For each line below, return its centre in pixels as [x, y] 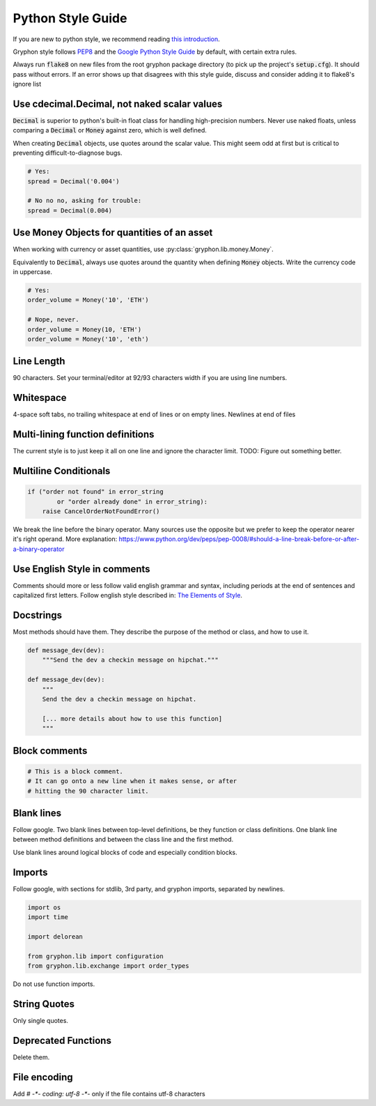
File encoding [43, 1077]
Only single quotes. [41, 1020]
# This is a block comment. [75, 771]
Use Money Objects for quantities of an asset [113, 233]
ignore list [27, 84]
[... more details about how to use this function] [132, 719]
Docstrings [38, 615]
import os [44, 907]
